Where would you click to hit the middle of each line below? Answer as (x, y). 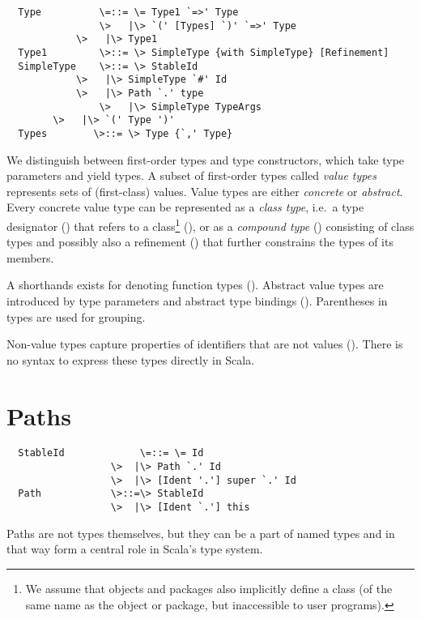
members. (30, 257)
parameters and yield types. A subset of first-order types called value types (191, 175)
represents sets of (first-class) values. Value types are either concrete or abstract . (205, 191)
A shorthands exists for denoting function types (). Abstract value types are (195, 285)
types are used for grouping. (76, 316)
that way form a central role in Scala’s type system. (135, 549)
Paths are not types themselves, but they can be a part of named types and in (201, 533)
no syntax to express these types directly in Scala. (131, 359)
